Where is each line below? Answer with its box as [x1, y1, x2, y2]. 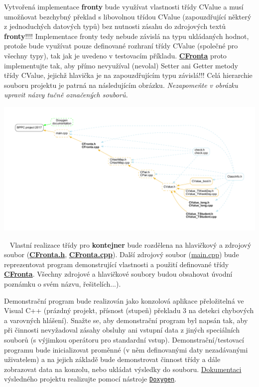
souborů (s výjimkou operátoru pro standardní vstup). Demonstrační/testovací [4, 334, 245, 345]
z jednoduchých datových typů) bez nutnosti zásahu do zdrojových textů [4, 21, 226, 31]
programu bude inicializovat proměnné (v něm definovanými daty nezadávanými [4, 344, 248, 355]
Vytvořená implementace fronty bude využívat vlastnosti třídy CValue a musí [4, 1, 244, 11]
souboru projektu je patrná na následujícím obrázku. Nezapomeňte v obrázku [4, 79, 238, 90]
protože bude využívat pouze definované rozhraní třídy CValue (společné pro [4, 40, 238, 51]
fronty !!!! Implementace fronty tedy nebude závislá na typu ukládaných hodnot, [4, 30, 249, 41]
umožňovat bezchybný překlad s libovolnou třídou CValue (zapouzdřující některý [4, 11, 252, 21]
